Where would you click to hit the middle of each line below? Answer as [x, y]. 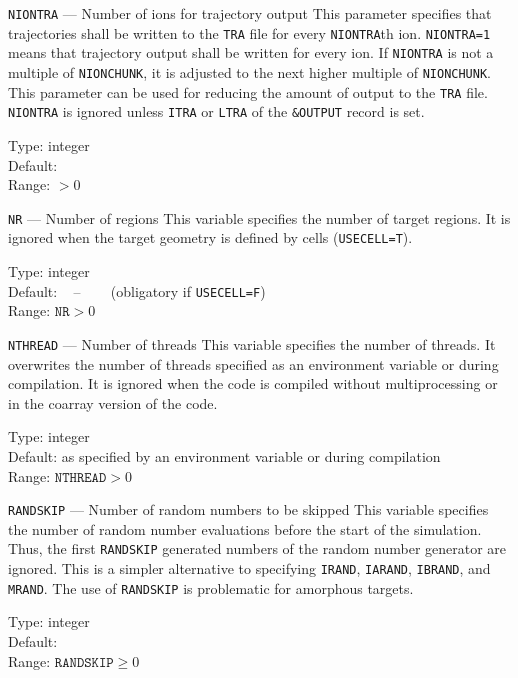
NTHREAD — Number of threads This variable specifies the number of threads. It [252, 343]
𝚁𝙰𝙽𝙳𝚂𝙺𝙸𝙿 [84, 662]
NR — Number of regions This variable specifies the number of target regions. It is [259, 217]
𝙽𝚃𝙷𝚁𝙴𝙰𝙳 [80, 477]
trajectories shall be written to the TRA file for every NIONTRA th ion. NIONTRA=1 [249, 32]
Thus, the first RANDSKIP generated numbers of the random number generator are [257, 548]
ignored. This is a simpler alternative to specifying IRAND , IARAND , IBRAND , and [249, 568]
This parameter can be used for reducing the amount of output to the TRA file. [248, 91]
